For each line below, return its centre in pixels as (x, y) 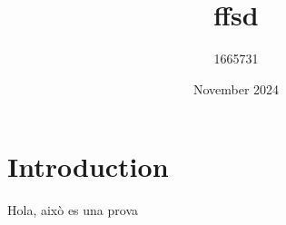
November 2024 (236, 88)
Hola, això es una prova (73, 210)
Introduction (88, 166)
